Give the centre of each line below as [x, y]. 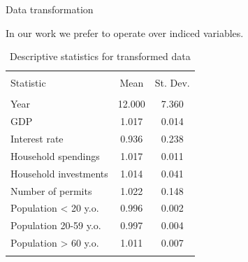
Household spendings [55, 155]
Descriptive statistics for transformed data [100, 56]
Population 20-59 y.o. [56, 225]
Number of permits [51, 190]
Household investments [59, 173]
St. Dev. [172, 83]
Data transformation [50, 9]
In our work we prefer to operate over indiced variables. [125, 32]
